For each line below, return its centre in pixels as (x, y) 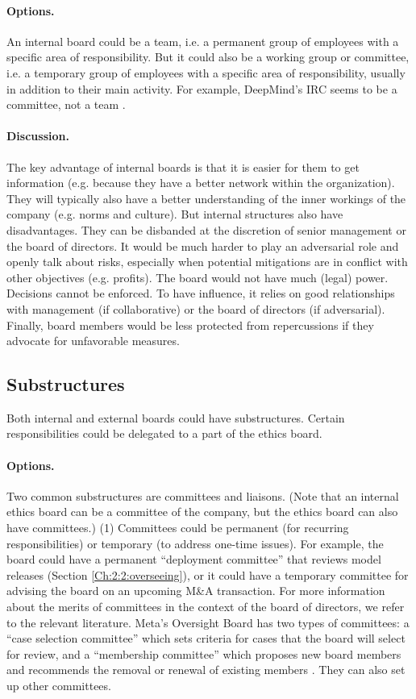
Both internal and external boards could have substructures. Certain (176, 417)
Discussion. (38, 136)
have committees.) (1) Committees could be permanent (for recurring (178, 528)
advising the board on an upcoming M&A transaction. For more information (196, 591)
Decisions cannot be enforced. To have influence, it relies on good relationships (201, 293)
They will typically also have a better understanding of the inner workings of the (206, 198)
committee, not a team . (66, 104)
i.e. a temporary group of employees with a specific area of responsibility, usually (206, 72)
